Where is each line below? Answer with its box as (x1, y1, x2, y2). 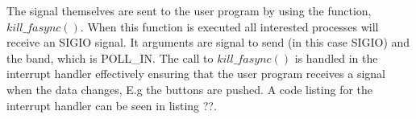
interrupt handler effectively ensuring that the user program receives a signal (6, 65, 386, 82)
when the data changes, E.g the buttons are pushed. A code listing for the (6, 80, 373, 97)
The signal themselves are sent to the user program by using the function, (6, 2, 372, 18)
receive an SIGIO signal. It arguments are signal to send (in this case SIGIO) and (6, 34, 410, 51)
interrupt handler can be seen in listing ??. (6, 96, 217, 113)
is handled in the (294, 49, 378, 66)
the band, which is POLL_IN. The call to (6, 49, 214, 66)
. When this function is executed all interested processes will (80, 18, 379, 35)
